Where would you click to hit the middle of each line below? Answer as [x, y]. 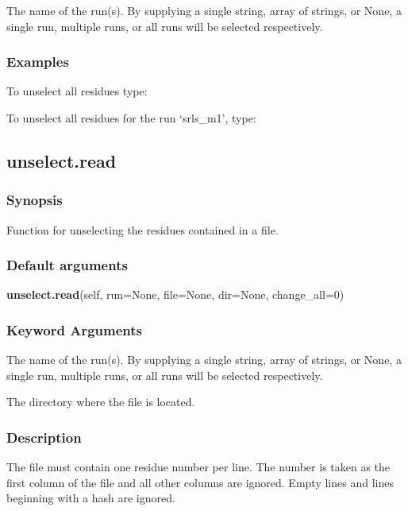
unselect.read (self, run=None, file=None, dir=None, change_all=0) [175, 294]
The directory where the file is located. [101, 402]
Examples [38, 62]
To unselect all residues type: [77, 91]
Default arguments [67, 265]
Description [44, 437]
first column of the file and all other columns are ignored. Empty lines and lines [200, 482]
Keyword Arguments [75, 329]
